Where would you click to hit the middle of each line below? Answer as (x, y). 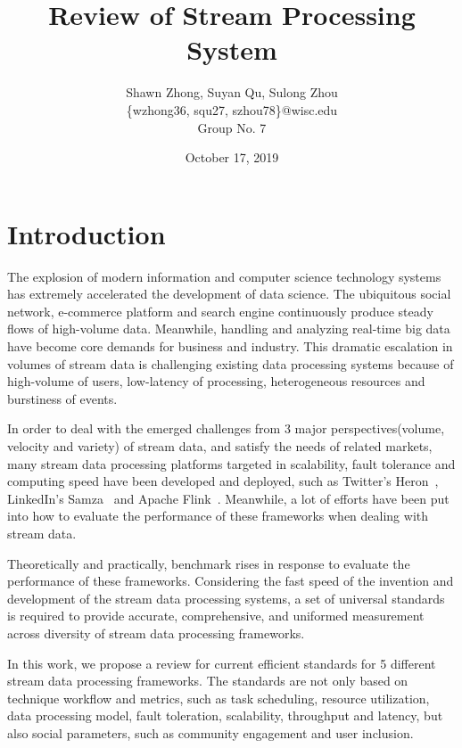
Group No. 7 (232, 127)
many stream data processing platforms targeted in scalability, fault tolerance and (231, 463)
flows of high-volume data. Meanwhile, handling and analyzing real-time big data (229, 329)
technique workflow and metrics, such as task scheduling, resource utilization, (219, 698)
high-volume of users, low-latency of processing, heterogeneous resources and (216, 381)
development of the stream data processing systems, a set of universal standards (226, 598)
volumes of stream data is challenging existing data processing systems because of (231, 363)
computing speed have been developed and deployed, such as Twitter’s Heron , (223, 481)
